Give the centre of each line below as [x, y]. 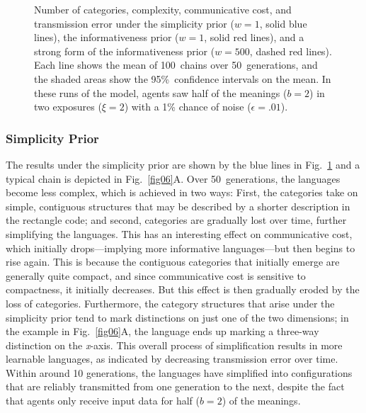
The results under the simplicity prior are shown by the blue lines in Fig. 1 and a [183, 164]
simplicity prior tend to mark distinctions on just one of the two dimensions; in [177, 317]
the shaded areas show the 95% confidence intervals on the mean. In [183, 78]
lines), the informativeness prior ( [107, 37]
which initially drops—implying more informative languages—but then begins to [181, 248]
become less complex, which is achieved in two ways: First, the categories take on [182, 192]
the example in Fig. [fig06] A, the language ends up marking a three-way [162, 331]
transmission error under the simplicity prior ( [134, 23]
